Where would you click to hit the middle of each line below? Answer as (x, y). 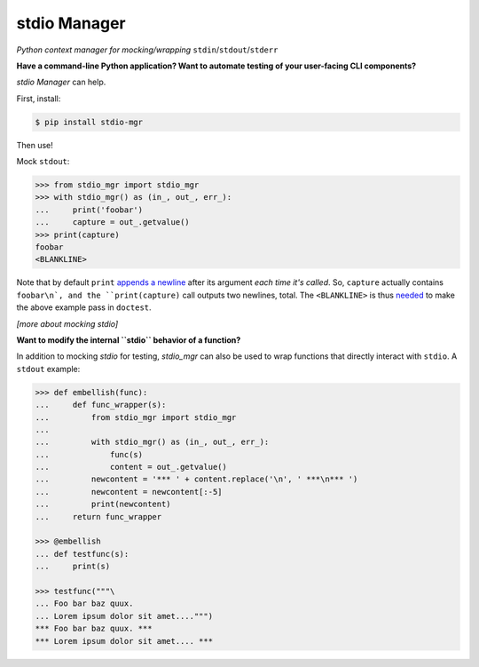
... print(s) (73, 567)
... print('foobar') (89, 210)
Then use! (35, 145)
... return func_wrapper (98, 516)
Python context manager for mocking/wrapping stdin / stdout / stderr (147, 50)
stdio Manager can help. (61, 82)
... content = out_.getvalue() (131, 467)
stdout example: (48, 369)
